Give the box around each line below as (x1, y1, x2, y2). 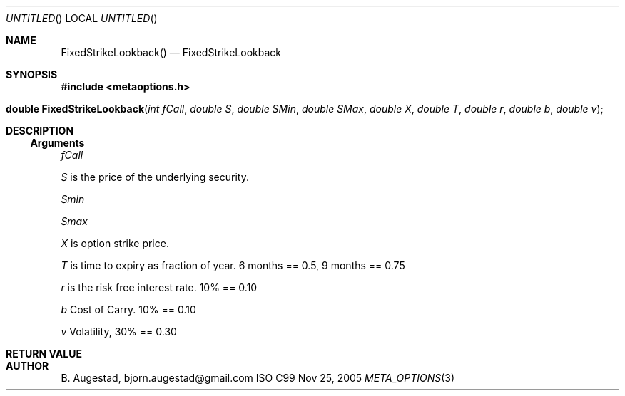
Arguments (30, 137, 85, 149)
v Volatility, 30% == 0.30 (61, 325, 177, 338)
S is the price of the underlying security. (61, 171, 249, 183)
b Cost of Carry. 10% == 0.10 (61, 303, 196, 316)
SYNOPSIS (6, 68, 58, 80)
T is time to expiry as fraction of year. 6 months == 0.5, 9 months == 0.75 (61, 259, 405, 271)
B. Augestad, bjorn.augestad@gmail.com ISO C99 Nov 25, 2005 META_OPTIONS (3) (61, 372, 455, 384)
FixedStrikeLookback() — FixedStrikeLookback (61, 46, 281, 58)
